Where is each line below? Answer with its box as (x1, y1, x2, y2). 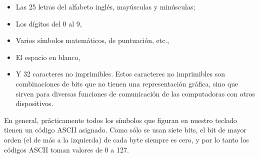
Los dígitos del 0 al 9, (15, 18, 82, 28)
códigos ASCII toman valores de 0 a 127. (4, 144, 129, 154)
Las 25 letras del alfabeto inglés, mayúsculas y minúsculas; (15, 1, 195, 11)
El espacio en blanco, (15, 51, 80, 62)
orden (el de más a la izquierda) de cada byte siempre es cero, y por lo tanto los (4, 134, 249, 144)
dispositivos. (15, 98, 53, 108)
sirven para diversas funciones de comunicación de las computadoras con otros (15, 88, 255, 98)
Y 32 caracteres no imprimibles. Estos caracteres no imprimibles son (15, 68, 225, 79)
